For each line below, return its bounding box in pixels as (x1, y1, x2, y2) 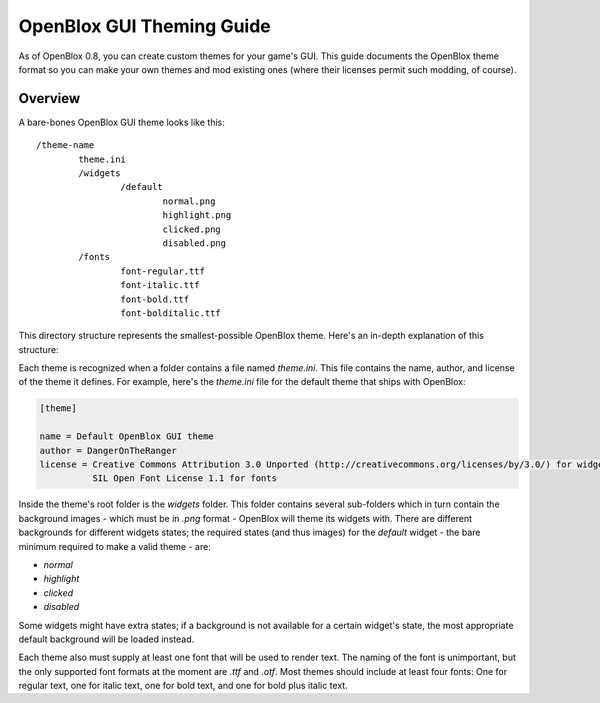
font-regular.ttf (120, 265, 205, 277)
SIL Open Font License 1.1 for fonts (91, 473, 277, 484)
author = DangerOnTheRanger (39, 445, 177, 456)
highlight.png (162, 210, 232, 221)
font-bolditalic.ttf (120, 307, 222, 319)
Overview (18, 90, 81, 107)
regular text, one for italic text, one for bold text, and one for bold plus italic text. (18, 680, 349, 692)
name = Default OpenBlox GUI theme (39, 431, 214, 442)
